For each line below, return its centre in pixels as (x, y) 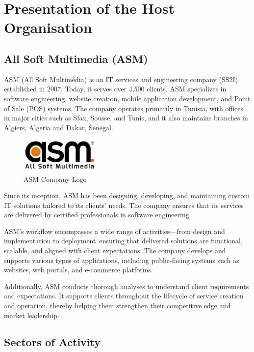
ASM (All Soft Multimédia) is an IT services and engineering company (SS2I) (121, 79)
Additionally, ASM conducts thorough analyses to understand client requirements (127, 286)
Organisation (48, 27)
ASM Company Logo (55, 179)
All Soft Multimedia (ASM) (76, 58)
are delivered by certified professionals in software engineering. (98, 215)
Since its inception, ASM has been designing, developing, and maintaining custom (127, 195)
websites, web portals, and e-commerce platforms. (78, 270)
